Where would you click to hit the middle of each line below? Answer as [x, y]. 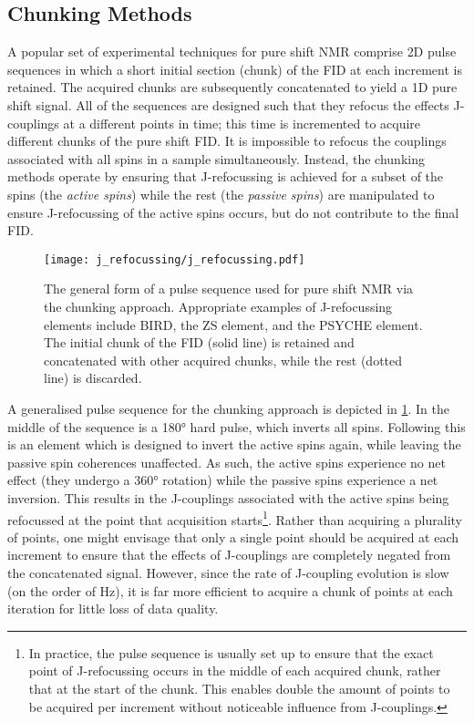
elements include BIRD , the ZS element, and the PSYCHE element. [233, 324]
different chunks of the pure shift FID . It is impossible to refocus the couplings [227, 141]
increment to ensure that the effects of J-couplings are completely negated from [229, 555]
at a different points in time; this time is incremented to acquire [242, 123]
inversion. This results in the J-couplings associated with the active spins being [228, 497]
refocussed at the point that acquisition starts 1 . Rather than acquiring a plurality [235, 518]
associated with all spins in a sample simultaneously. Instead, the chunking [216, 158]
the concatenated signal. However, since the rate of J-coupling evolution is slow [228, 572]
